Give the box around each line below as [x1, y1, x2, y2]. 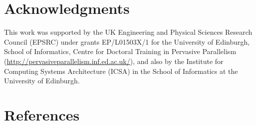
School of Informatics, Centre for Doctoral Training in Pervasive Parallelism [4, 46, 237, 57]
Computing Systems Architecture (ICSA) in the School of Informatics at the [4, 65, 238, 76]
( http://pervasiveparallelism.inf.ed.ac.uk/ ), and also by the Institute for [4, 56, 224, 66]
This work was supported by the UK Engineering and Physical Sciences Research [4, 27, 253, 37]
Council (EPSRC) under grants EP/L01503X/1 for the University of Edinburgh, [4, 36, 250, 47]
